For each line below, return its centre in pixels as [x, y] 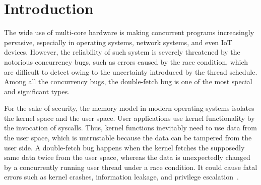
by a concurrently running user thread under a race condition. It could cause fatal [131, 167]
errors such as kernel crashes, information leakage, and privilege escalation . [121, 177]
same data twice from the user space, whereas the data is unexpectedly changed [127, 157]
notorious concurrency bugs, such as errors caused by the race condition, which [126, 61]
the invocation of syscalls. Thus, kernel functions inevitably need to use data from [130, 128]
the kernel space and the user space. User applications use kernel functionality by [129, 118]
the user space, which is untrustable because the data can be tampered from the [128, 138]
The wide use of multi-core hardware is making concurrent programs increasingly [129, 32]
